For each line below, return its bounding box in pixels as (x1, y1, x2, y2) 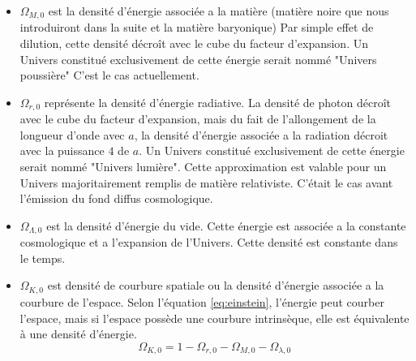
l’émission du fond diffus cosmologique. (19, 190, 213, 207)
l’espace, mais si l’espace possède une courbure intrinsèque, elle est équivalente (19, 309, 410, 326)
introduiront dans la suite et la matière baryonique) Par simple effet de (19, 19, 374, 36)
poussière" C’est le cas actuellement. (19, 67, 199, 84)
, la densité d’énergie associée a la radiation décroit (134, 126, 388, 143)
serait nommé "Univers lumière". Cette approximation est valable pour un (19, 158, 387, 175)
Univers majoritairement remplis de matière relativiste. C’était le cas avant (19, 174, 393, 191)
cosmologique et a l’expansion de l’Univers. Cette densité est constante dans (19, 234, 398, 251)
